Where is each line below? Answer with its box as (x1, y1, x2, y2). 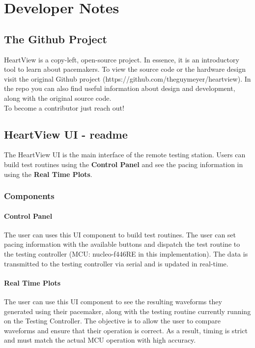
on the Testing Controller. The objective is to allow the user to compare (4, 316, 221, 326)
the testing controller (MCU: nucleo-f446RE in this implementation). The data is (4, 248, 248, 259)
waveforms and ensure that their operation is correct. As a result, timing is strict (4, 325, 248, 335)
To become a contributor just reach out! (4, 102, 124, 113)
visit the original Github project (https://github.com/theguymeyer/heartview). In (4, 73, 251, 84)
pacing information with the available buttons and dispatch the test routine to (4, 239, 240, 249)
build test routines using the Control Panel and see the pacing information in (4, 159, 243, 169)
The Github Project (4, 31, 107, 46)
